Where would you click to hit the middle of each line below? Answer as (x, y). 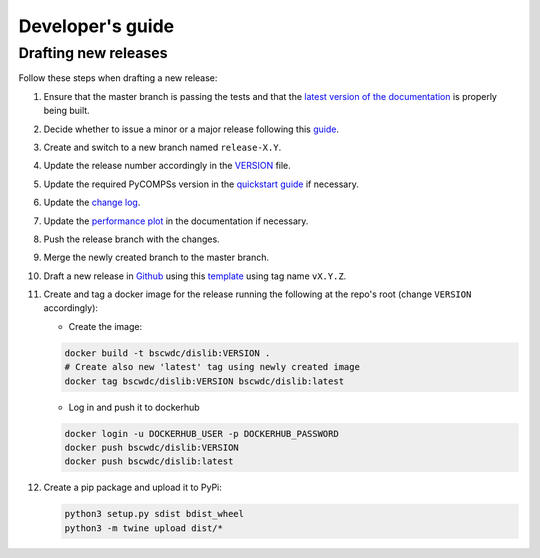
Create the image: (105, 326)
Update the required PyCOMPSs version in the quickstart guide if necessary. (201, 184)
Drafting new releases (93, 53)
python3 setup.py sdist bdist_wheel (154, 514)
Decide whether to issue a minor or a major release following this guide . (191, 129)
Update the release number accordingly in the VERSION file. (167, 166)
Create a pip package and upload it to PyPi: (132, 487)
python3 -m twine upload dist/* (144, 528)
